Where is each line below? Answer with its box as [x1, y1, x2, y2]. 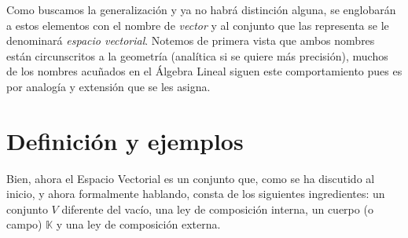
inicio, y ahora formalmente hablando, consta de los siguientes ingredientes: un [6, 185, 385, 202]
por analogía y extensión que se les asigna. [6, 78, 211, 94]
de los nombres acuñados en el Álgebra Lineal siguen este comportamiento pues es [6, 63, 402, 79]
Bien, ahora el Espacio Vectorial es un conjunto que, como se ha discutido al [6, 170, 375, 186]
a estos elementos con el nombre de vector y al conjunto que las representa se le [6, 16, 389, 33]
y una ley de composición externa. [56, 216, 221, 233]
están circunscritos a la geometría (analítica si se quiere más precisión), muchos [6, 47, 388, 64]
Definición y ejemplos [6, 124, 244, 156]
